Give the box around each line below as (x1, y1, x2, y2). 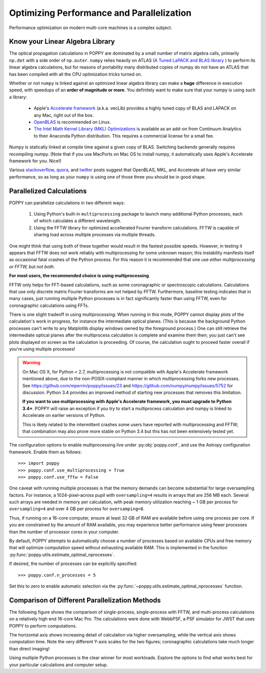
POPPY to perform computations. (9, 623, 77, 629)
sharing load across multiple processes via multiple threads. (33, 232, 156, 238)
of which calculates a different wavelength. (33, 218, 122, 224)
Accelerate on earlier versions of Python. (22, 412, 106, 418)
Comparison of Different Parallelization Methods (9, 596, 161, 604)
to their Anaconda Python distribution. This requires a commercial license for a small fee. (33, 133, 214, 139)
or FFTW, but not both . (9, 263, 55, 269)
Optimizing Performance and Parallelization (9, 7, 192, 18)
